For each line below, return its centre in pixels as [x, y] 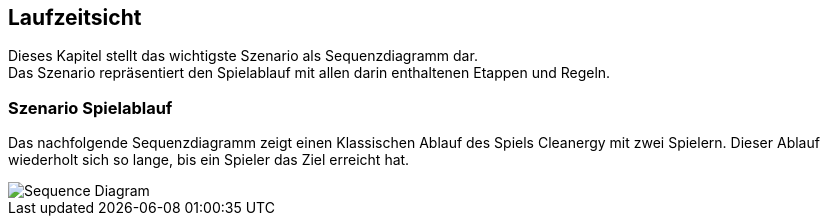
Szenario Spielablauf [90, 107]
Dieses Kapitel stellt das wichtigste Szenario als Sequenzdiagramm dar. [243, 56]
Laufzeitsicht [75, 17]
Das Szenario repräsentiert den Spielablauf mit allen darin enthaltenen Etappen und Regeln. [309, 73]
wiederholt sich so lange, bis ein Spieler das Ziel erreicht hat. [209, 160]
